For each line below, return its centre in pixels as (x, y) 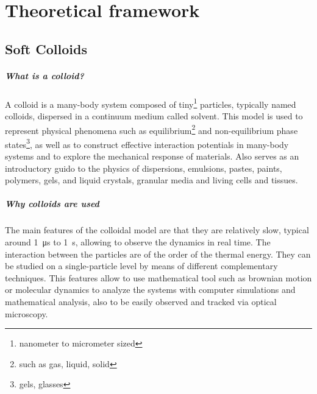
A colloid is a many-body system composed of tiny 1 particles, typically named (151, 103)
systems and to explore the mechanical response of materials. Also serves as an (152, 156)
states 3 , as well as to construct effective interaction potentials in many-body (147, 143)
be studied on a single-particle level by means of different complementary (141, 266)
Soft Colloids (46, 48)
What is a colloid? (45, 75)
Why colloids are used (52, 204)
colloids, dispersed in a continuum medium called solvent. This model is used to (154, 115)
